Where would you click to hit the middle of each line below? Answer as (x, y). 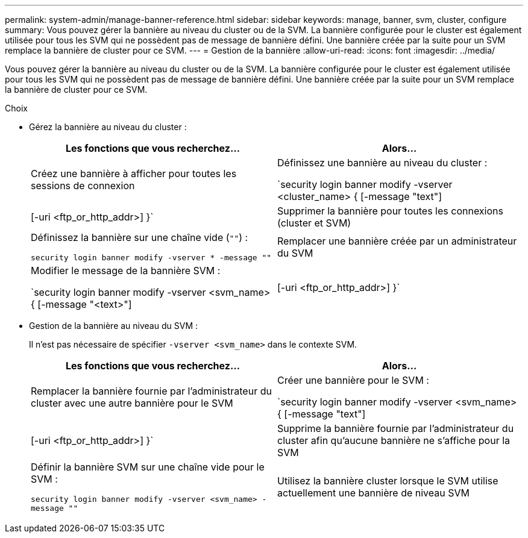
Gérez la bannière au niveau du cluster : (108, 127)
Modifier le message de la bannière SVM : (126, 271)
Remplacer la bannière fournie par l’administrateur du (151, 391)
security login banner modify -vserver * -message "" (151, 258)
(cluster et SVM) (314, 223)
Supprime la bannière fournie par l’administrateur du (396, 428)
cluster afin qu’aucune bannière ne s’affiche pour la (394, 440)
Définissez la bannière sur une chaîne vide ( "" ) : (140, 237)
